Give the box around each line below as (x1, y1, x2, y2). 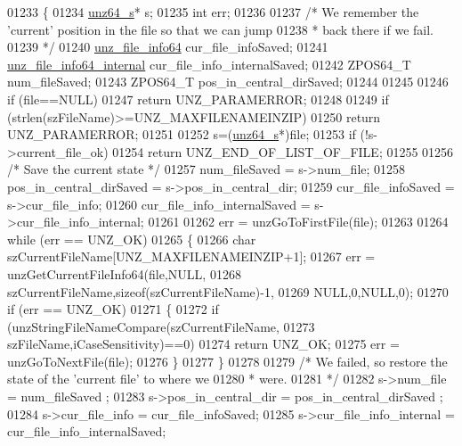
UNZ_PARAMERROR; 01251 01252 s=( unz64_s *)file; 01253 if (7, 125, 356, 144)
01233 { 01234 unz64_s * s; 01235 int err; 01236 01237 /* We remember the (7, 3, 419, 21)
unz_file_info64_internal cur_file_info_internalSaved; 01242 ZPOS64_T (7, 54, 411, 73)
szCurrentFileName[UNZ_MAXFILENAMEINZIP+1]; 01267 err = (7, 247, 376, 266)
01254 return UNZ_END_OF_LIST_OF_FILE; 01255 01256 (112, 142, 454, 161)
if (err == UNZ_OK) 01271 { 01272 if (7, 300, 219, 318)
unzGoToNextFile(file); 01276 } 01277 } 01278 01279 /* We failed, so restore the (7, 351, 448, 370)
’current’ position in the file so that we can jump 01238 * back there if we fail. (7, 20, 434, 38)
